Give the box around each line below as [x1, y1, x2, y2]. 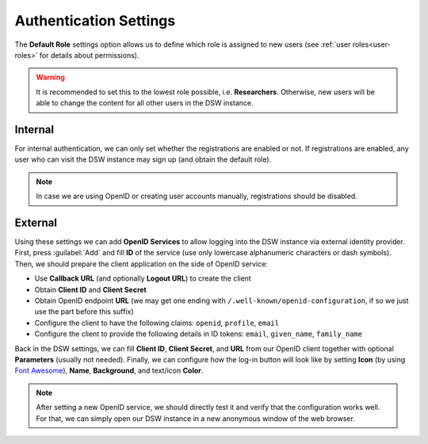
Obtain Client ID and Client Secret [34, 285, 147, 294]
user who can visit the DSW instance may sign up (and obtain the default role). [14, 155, 272, 164]
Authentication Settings [14, 12, 176, 29]
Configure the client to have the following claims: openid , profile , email [34, 318, 280, 327]
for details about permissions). [40, 50, 139, 59]
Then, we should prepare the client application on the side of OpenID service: [14, 258, 269, 269]
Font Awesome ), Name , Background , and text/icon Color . [14, 366, 204, 376]
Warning [36, 72, 65, 82]
